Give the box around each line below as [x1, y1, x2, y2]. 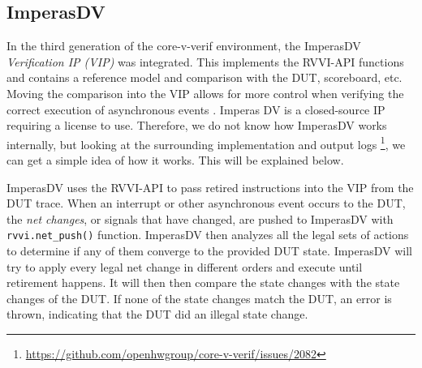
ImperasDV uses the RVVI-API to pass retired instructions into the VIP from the [6, 178, 414, 195]
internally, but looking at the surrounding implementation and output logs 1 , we [6, 133, 406, 152]
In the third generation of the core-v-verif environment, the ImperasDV [6, 37, 361, 54]
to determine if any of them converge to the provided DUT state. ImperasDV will [6, 242, 412, 259]
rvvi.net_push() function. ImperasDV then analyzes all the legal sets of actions [6, 226, 409, 243]
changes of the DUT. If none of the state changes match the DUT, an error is [6, 289, 392, 306]
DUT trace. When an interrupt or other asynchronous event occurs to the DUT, [6, 195, 406, 212]
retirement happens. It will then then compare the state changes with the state [6, 274, 400, 291]
